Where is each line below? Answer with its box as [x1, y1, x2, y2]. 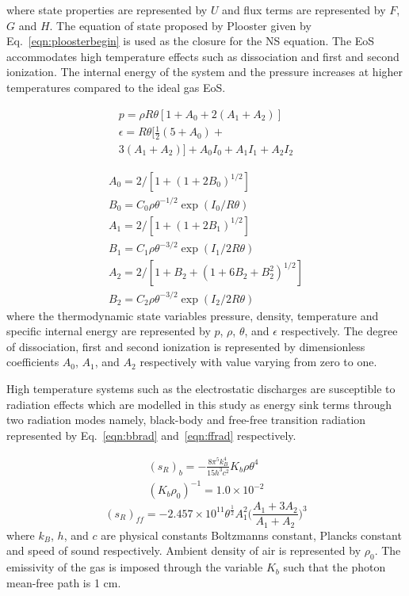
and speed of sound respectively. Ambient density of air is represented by [6, 542, 361, 559]
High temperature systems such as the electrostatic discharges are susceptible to [6, 380, 396, 397]
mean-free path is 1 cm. [6, 574, 121, 590]
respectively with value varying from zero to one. [140, 353, 377, 370]
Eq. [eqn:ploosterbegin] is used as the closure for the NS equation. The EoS [6, 32, 375, 49]
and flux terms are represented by [222, 2, 386, 17]
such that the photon [283, 559, 386, 575]
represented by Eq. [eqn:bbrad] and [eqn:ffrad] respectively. [6, 426, 296, 443]
